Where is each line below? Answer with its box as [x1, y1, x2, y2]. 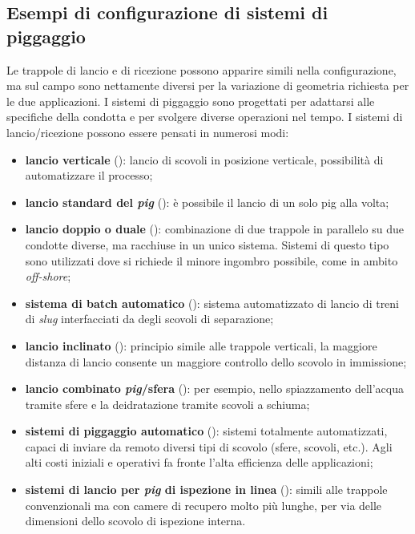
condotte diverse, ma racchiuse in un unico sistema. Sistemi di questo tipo [25, 236, 389, 253]
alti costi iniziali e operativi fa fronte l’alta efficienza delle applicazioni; [25, 454, 373, 471]
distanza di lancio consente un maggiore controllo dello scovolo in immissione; [25, 353, 407, 370]
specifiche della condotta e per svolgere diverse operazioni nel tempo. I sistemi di [6, 108, 403, 125]
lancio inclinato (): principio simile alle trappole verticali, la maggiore [25, 337, 377, 354]
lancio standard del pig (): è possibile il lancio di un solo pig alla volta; [25, 193, 389, 210]
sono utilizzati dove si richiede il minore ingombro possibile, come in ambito [25, 252, 398, 269]
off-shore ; [25, 268, 71, 285]
